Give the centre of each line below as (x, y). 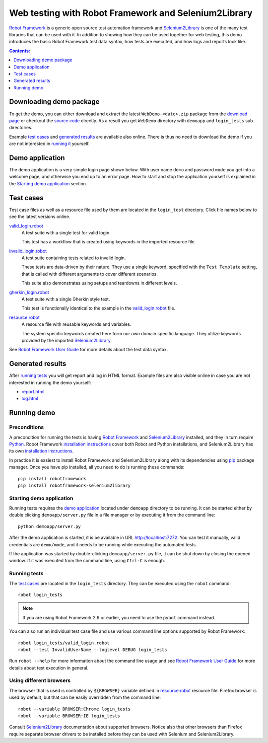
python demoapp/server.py (50, 526)
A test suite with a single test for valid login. (66, 232)
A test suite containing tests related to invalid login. (74, 258)
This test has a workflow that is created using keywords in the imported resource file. (109, 242)
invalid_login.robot (28, 251)
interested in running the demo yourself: (50, 382)
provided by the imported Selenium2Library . (67, 340)
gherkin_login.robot (29, 292)
